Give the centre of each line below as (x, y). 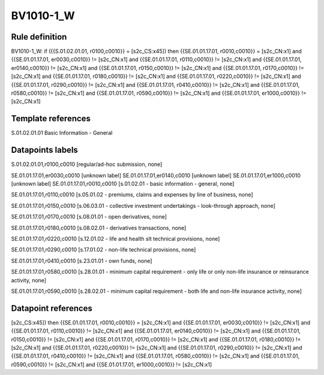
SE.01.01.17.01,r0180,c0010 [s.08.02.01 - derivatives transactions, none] (99, 228)
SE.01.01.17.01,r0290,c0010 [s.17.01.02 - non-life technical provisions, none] (103, 250)
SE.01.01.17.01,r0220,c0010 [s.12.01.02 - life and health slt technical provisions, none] (115, 238)
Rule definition (39, 37)
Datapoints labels (44, 150)
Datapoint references (52, 308)
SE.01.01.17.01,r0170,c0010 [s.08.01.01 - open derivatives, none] (89, 217)
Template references (51, 119)
